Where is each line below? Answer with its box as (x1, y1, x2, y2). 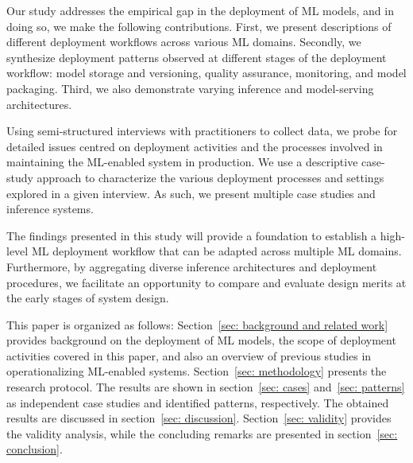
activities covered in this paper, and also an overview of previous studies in (6, 347, 372, 364)
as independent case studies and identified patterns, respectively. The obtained (6, 394, 389, 410)
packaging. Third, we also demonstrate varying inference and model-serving (6, 80, 374, 96)
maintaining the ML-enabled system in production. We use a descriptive (6, 154, 358, 170)
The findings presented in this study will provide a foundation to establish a (6, 227, 377, 243)
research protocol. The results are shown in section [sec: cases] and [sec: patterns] (6, 379, 405, 395)
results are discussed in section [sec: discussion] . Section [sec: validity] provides (6, 410, 392, 426)
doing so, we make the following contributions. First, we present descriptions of (6, 18, 392, 34)
